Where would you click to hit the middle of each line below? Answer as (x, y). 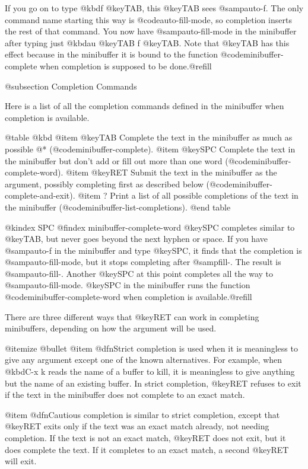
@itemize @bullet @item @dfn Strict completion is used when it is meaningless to (151, 348)
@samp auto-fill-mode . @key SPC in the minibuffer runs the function (128, 285)
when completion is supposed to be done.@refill (126, 66)
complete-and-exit (37, 195)
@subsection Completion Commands (71, 86)
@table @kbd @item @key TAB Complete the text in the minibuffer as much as (149, 137)
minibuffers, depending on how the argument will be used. (111, 328)
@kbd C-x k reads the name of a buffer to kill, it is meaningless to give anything (150, 371)
